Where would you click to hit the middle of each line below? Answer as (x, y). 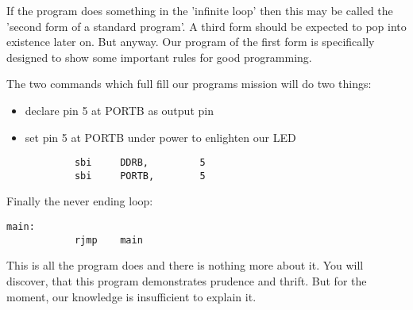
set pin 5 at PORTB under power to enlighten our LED (160, 137)
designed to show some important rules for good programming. (159, 57)
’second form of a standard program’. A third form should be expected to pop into (206, 26)
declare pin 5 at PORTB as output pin (119, 110)
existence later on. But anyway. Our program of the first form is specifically (191, 42)
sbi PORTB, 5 (140, 176)
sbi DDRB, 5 (140, 163)
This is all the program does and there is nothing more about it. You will (185, 265)
